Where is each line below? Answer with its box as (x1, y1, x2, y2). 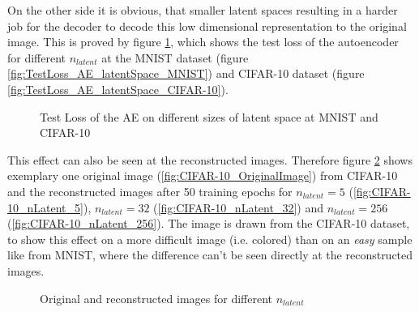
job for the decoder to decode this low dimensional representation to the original (7, 17, 407, 34)
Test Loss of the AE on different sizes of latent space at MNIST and (40, 108, 378, 125)
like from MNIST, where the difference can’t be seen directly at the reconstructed (7, 246, 413, 263)
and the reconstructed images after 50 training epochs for (7, 182, 293, 199)
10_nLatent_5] (7, 199, 83, 216)
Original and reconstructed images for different (40, 289, 272, 306)
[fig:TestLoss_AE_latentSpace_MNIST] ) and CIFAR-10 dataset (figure (7, 65, 365, 82)
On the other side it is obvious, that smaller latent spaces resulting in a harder (7, 2, 398, 18)
